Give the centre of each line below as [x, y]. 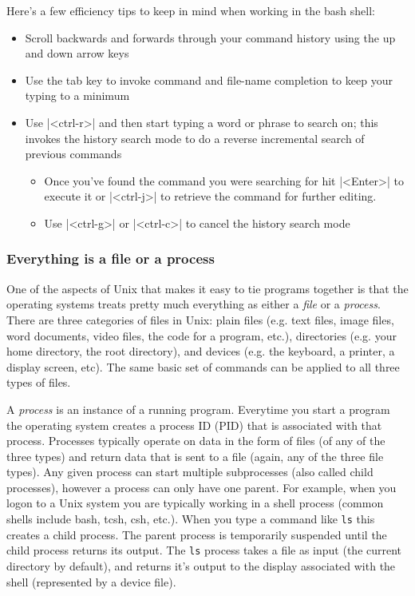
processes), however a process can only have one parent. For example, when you [202, 487]
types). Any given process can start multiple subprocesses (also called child [190, 472]
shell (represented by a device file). [91, 581]
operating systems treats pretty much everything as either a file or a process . [194, 304]
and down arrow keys [77, 53]
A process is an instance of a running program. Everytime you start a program [198, 409]
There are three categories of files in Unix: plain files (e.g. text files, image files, [200, 319]
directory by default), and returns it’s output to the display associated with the [201, 565]
